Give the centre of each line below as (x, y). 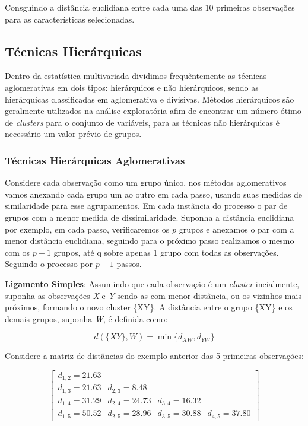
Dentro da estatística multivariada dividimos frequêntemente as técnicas (136, 76)
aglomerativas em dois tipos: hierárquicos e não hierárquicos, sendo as (132, 87)
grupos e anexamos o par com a (236, 229)
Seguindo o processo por (49, 264)
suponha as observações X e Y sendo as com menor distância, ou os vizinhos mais (153, 295)
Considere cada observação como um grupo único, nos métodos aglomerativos (146, 182)
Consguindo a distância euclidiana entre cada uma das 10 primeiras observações (150, 7)
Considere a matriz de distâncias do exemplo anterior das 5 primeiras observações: (154, 356)
